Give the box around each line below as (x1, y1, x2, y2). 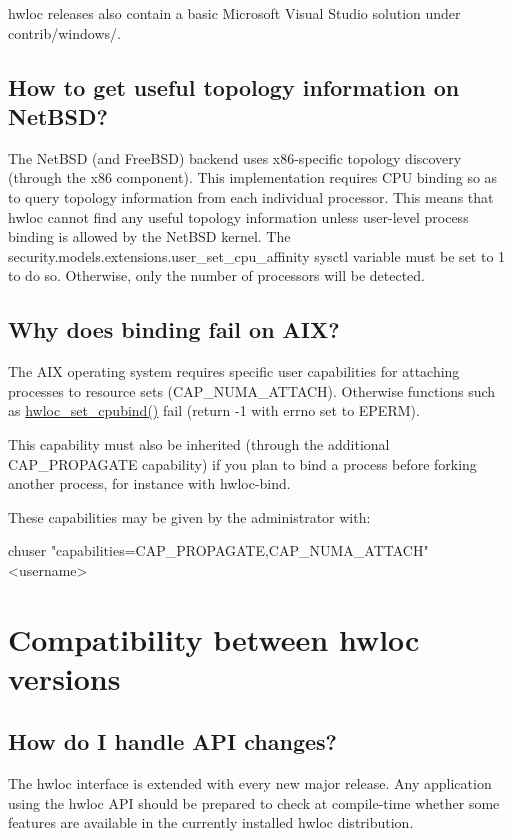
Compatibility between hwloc (8, 618, 420, 659)
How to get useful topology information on (8, 71, 460, 102)
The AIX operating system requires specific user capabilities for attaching (8, 361, 460, 382)
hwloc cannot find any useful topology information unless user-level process (8, 206, 469, 227)
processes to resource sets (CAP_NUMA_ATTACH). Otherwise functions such (8, 380, 496, 401)
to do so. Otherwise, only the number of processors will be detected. (8, 265, 426, 286)
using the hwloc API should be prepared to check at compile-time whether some (8, 792, 500, 813)
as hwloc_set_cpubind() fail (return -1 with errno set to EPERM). (8, 400, 420, 421)
